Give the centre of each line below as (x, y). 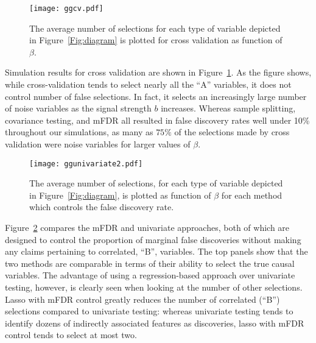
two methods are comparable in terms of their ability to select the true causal (150, 263)
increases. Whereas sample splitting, (228, 108)
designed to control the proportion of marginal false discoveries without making (153, 239)
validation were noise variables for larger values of (98, 144)
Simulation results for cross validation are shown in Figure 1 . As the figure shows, (158, 72)
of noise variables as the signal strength (78, 108)
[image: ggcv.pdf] (66, 9)
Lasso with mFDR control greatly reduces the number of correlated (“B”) (142, 299)
